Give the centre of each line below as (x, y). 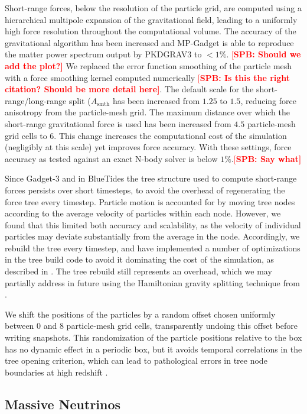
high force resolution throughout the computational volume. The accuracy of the (151, 31)
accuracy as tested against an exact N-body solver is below (111, 158)
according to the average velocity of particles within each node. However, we (143, 213)
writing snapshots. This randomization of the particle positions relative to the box (153, 337)
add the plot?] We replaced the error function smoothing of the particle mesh (148, 65)
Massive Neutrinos (63, 404)
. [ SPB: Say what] (266, 158)
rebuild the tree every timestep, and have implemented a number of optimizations (153, 248)
